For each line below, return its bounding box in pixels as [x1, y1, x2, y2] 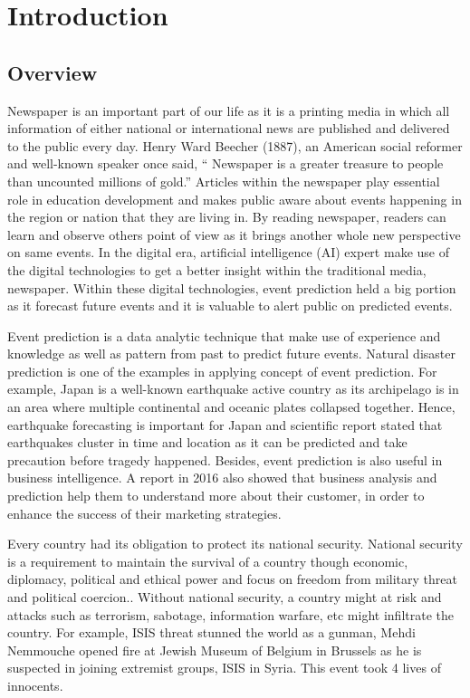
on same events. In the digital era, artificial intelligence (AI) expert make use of [7, 243, 449, 262]
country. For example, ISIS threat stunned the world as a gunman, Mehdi [7, 623, 416, 642]
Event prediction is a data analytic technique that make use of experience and [7, 326, 441, 345]
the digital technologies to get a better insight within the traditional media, [7, 260, 427, 279]
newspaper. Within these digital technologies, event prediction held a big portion [7, 278, 456, 297]
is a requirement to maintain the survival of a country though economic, [7, 551, 408, 570]
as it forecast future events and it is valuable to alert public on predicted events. [7, 296, 453, 315]
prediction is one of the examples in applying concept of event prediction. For [7, 361, 437, 380]
